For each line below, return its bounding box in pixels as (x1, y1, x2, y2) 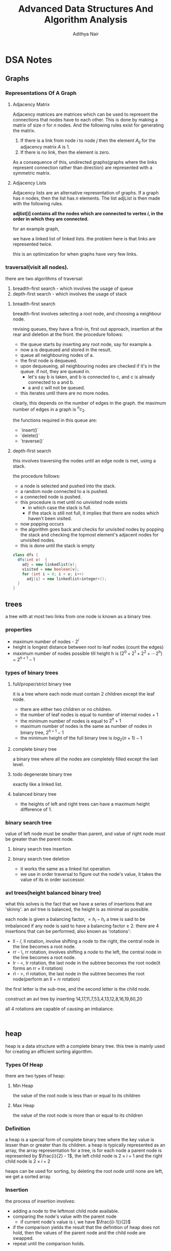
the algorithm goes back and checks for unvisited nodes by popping (20, 526, 164, 532)
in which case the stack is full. (28, 505, 92, 511)
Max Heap (12, 1102, 35, 1109)
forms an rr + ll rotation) (12, 965, 63, 971)
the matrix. (12, 127, 36, 133)
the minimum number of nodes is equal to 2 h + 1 (20, 717, 121, 724)
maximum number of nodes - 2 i (12, 637, 79, 645)
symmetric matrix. (12, 170, 51, 176)
